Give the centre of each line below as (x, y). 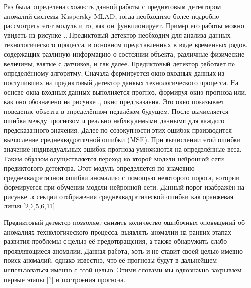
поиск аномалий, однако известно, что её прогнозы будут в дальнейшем (110, 260)
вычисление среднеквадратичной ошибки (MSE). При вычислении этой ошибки (122, 139)
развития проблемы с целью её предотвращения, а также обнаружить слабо (116, 241)
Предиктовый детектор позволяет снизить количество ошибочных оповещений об (125, 222)
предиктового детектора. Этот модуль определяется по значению (99, 168)
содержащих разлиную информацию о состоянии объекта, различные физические (124, 54)
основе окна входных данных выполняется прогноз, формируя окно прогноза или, (125, 92)
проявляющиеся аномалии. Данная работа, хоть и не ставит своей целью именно (124, 250)
